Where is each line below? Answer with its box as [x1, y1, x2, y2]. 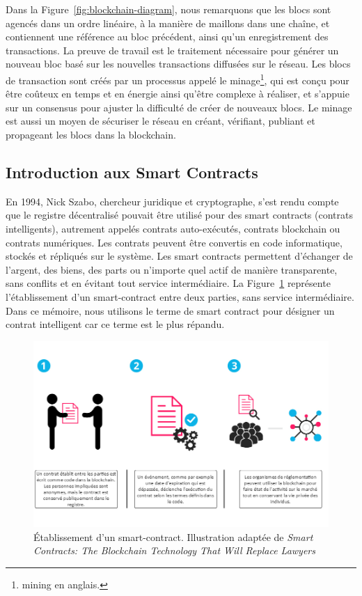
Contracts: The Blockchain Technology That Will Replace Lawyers [33, 543, 315, 558]
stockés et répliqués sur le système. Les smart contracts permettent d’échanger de [6, 249, 353, 263]
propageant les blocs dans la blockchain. [6, 127, 176, 141]
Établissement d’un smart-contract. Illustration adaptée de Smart [33, 529, 313, 544]
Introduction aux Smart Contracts [6, 161, 258, 182]
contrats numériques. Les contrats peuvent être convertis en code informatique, [6, 235, 343, 249]
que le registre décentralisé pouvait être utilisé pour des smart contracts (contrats [6, 207, 353, 222]
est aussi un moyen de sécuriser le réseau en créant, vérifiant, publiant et [6, 113, 315, 128]
